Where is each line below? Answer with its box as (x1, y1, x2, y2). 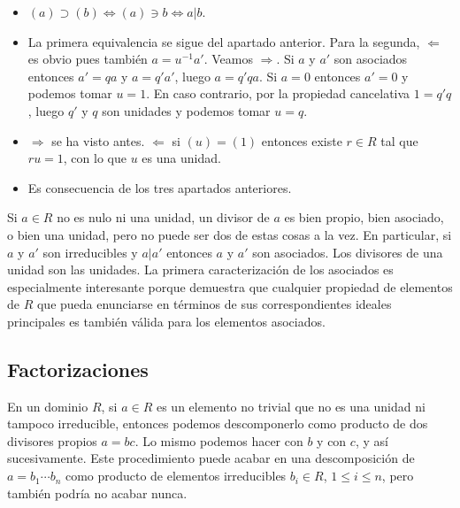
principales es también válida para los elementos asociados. (7, 312, 326, 330)
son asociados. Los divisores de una (252, 242, 443, 261)
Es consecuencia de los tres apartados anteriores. (27, 178, 292, 196)
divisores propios (7, 431, 97, 450)
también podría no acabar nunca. (7, 483, 188, 502)
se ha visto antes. (51, 131, 145, 150)
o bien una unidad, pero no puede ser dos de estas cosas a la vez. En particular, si (7, 225, 452, 243)
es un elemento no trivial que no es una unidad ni (156, 396, 425, 415)
